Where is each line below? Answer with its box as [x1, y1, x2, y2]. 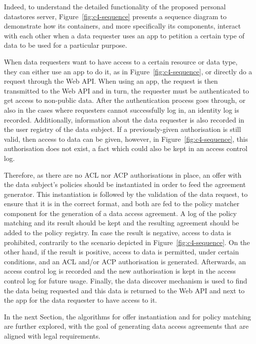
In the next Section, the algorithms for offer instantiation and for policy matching [4, 311, 251, 321]
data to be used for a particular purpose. [4, 40, 127, 50]
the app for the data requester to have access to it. [4, 295, 157, 305]
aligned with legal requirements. [4, 331, 101, 341]
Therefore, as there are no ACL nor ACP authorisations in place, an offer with [4, 169, 242, 180]
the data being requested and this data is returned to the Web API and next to [4, 285, 245, 295]
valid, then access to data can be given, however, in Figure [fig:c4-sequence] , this [4, 133, 248, 144]
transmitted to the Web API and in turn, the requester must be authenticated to [4, 85, 249, 95]
